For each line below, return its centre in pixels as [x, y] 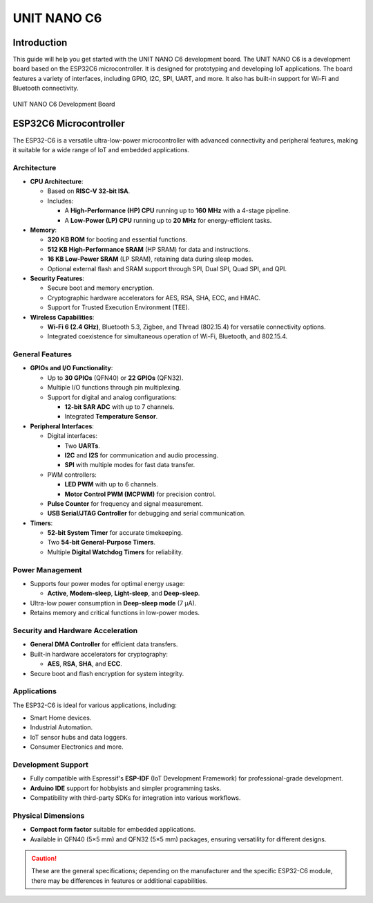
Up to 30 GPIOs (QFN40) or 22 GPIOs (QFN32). [115, 378]
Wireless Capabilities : [62, 317]
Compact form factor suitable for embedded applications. [113, 830]
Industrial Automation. [61, 727]
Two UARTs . [82, 446]
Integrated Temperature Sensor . [111, 417]
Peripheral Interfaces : [62, 426]
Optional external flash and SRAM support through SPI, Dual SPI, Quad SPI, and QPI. [167, 268]
